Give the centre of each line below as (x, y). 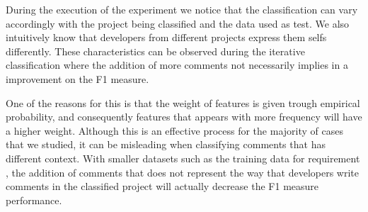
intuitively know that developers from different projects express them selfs (166, 37)
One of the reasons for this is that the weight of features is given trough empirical (183, 102)
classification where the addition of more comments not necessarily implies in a (177, 65)
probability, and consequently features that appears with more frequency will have (184, 117)
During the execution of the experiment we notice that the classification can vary (182, 9)
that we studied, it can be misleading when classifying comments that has (166, 144)
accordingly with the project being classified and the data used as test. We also (178, 23)
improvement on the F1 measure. (77, 78)
